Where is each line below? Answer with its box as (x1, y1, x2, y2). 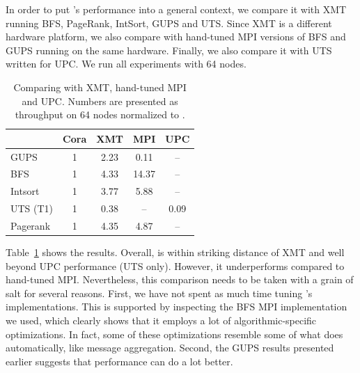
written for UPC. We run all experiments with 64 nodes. (6, 56, 246, 71)
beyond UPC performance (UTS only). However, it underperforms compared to (6, 258, 345, 273)
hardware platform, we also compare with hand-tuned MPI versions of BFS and (6, 29, 346, 44)
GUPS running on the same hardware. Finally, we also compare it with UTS (6, 42, 332, 57)
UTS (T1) (10, 201, 54, 216)
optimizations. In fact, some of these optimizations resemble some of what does (6, 326, 343, 341)
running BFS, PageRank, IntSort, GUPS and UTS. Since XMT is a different (6, 15, 332, 30)
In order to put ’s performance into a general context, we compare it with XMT (6, 2, 347, 16)
